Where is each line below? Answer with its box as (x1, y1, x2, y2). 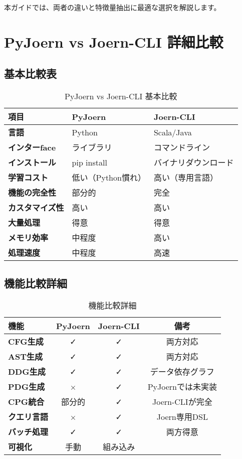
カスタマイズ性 (8, 202, 64, 214)
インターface (8, 141, 56, 154)
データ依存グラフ (150, 366, 214, 378)
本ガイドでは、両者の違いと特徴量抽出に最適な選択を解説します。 (4, 2, 221, 12)
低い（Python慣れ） (72, 172, 146, 184)
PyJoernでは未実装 (147, 381, 217, 393)
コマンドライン (153, 141, 210, 154)
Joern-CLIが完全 (152, 396, 212, 408)
